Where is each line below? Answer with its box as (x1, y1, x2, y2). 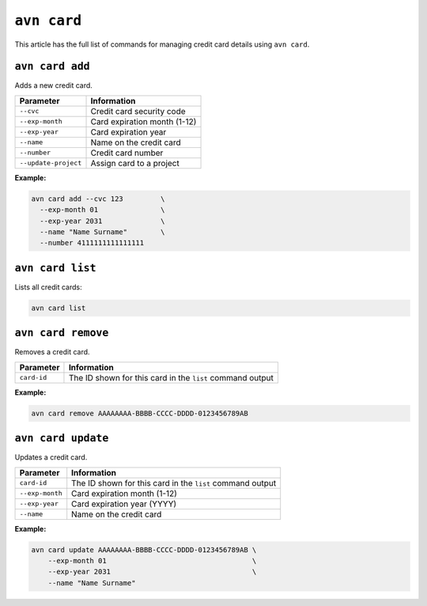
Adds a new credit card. (14, 81, 93, 90)
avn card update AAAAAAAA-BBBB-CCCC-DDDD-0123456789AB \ (31, 545, 257, 554)
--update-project (19, 159, 82, 168)
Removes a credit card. (14, 347, 90, 357)
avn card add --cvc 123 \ (31, 194, 165, 203)
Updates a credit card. (14, 453, 88, 462)
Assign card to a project (90, 157, 179, 169)
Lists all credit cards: (14, 282, 82, 292)
